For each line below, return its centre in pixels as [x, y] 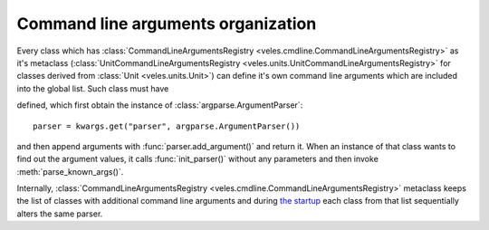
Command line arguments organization [167, 24]
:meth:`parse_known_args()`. [70, 171]
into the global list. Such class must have [93, 88]
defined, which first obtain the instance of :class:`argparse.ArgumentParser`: [160, 105]
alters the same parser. [60, 214]
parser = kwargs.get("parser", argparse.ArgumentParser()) [167, 126]
